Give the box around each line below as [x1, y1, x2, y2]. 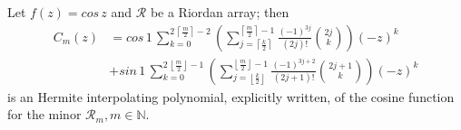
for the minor [7, 105, 82, 124]
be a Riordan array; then [150, 3, 289, 21]
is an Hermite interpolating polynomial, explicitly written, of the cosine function [7, 87, 455, 106]
